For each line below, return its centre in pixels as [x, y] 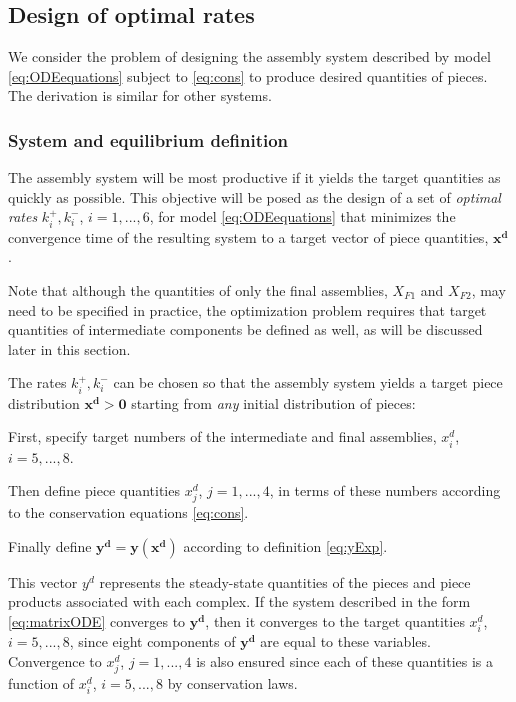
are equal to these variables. [345, 641]
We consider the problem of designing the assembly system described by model [249, 56]
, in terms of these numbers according [385, 490]
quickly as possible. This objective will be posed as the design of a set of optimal [254, 196]
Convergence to [55, 660]
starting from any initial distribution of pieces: [273, 402]
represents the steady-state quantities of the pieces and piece [285, 581]
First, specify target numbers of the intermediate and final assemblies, [222, 436]
